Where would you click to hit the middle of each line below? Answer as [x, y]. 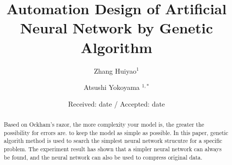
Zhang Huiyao [115, 70]
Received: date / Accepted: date [116, 103]
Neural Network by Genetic [116, 28]
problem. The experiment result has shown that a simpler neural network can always [113, 149]
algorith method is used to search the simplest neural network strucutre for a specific [113, 141]
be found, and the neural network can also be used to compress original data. [103, 157]
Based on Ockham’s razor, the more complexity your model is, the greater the [104, 124]
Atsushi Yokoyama [112, 87]
